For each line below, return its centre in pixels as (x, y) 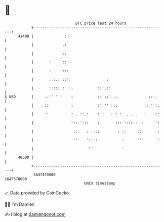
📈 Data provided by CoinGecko (37, 193)
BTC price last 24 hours (101, 23)
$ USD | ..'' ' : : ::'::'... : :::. (81, 97)
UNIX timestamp (100, 183)
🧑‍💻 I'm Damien (20, 204)
